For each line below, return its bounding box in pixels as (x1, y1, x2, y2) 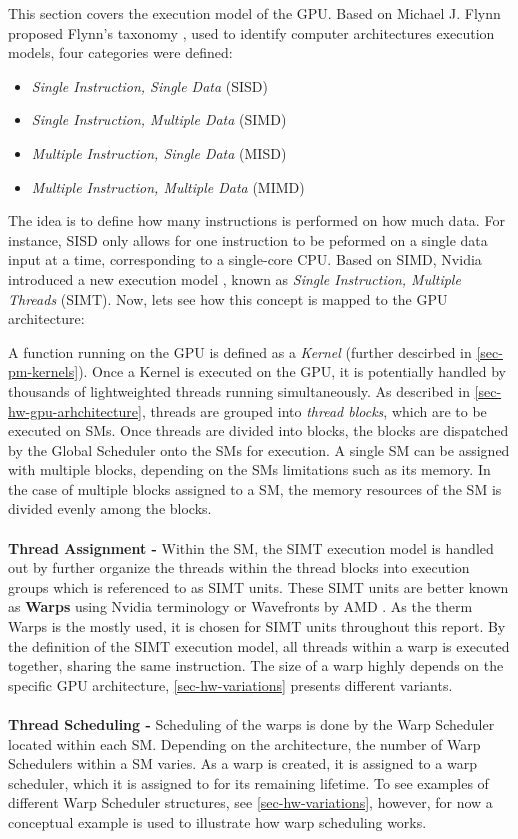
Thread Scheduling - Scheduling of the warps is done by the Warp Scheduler (8, 714, 495, 734)
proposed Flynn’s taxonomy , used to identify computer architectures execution (8, 22, 495, 43)
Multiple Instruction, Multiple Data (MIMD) (31, 176, 305, 197)
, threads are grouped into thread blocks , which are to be (141, 400, 487, 421)
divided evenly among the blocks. (8, 498, 212, 519)
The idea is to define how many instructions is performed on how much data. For (8, 210, 505, 231)
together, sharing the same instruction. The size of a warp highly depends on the (8, 655, 504, 676)
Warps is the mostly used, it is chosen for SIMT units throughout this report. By (8, 616, 506, 637)
